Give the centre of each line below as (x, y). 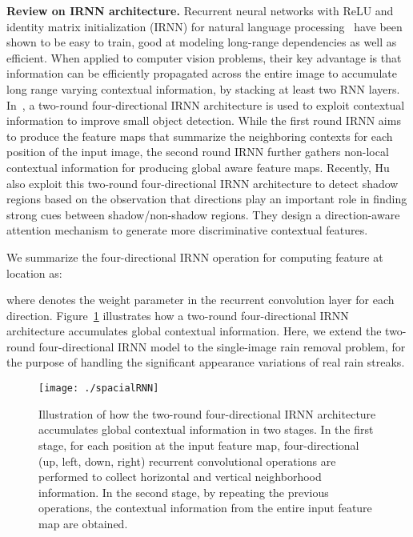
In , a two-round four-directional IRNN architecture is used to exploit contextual (206, 104)
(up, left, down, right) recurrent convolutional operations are (187, 461)
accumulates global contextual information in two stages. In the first (206, 429)
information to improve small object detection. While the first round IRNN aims (204, 120)
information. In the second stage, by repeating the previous (184, 492)
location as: (34, 273)
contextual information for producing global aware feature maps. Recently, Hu (198, 167)
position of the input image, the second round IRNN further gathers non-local (198, 152)
